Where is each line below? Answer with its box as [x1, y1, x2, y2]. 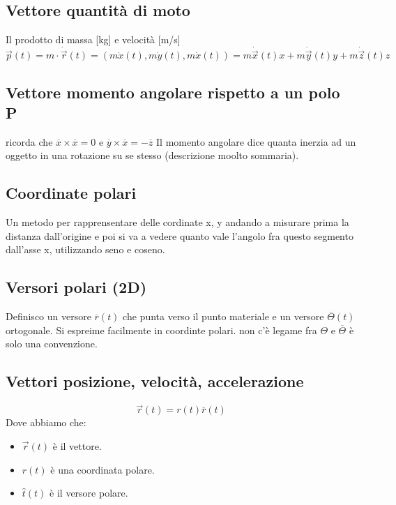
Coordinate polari [6, 182, 137, 204]
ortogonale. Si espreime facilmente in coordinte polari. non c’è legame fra [6, 322, 317, 337]
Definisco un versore [6, 309, 91, 324]
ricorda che [6, 134, 53, 149]
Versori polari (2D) [6, 276, 147, 298]
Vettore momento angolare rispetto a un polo [6, 81, 340, 103]
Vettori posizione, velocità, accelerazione [6, 370, 304, 392]
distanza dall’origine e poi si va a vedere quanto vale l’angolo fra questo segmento [6, 228, 353, 243]
